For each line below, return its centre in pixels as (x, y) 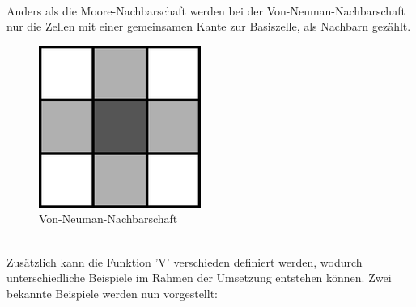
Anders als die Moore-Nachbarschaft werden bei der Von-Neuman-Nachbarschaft (206, 10)
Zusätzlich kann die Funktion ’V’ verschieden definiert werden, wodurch (185, 261)
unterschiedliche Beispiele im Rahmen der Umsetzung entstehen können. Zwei (199, 278)
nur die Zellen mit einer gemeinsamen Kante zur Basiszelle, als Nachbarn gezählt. (209, 26)
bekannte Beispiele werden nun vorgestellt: (112, 293)
